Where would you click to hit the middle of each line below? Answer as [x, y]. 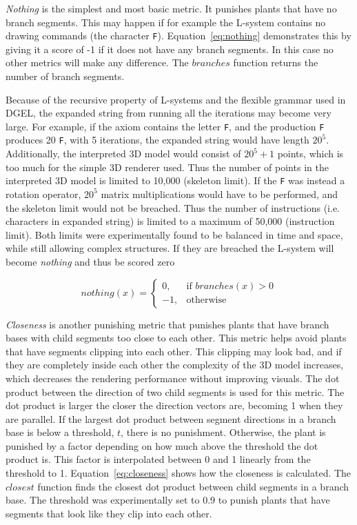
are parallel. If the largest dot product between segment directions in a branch [171, 418]
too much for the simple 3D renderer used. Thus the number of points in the [167, 167]
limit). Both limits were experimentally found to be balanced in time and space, [174, 234]
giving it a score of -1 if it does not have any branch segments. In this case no [170, 49]
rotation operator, [43, 194]
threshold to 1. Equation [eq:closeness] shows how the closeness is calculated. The [178, 473]
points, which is [310, 153]
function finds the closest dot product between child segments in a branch [193, 486]
